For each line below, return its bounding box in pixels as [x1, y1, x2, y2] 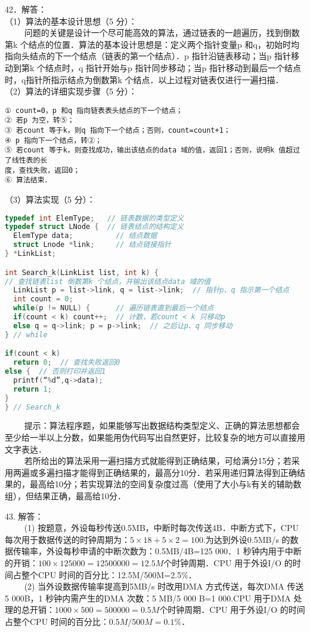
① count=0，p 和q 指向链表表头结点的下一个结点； [5, 106, 183, 115]
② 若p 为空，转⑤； [5, 116, 75, 125]
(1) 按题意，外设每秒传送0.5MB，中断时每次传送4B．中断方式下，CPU [24, 521, 299, 534]
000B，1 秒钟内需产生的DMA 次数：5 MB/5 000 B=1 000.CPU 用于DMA [11, 591, 291, 604]
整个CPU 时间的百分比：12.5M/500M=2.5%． [21, 568, 197, 581]
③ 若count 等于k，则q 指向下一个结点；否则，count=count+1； [5, 126, 231, 135]
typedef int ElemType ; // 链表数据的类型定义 [5, 213, 184, 222]
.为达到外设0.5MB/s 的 [203, 533, 290, 545]
